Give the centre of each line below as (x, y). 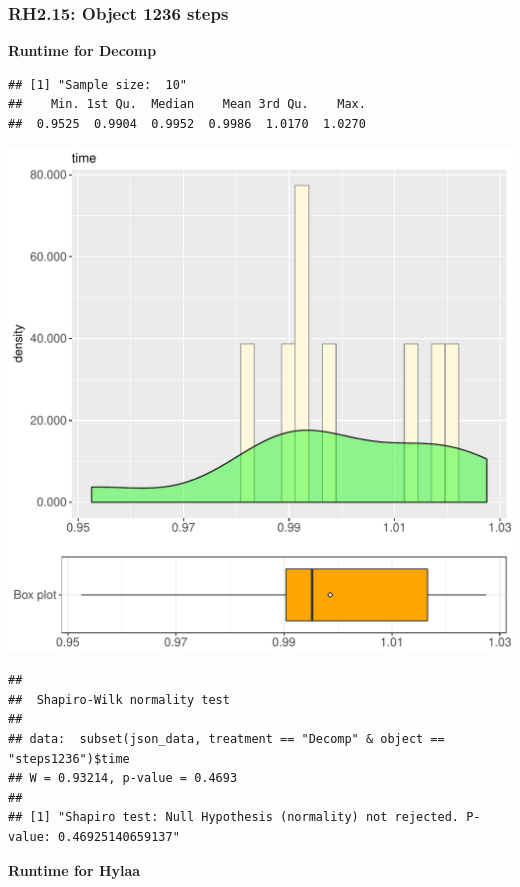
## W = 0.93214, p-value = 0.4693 (123, 778)
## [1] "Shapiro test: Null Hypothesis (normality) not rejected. (234, 817)
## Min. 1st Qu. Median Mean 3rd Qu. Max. (187, 104)
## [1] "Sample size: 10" (97, 84)
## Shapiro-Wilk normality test (119, 699)
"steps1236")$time (69, 758)
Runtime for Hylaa (74, 869)
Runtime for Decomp (82, 50)
